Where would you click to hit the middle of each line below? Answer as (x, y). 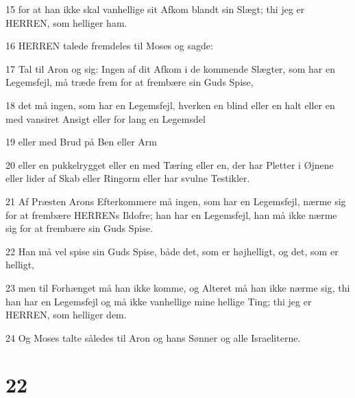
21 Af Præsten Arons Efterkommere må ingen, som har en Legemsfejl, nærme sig (176, 201)
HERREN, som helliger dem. (66, 315)
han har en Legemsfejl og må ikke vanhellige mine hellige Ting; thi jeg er (159, 301)
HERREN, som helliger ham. (66, 22)
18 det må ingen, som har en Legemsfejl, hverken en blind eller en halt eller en (170, 105)
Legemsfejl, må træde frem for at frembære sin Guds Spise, (130, 82)
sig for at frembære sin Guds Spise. (79, 228)
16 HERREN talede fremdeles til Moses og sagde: (109, 46)
